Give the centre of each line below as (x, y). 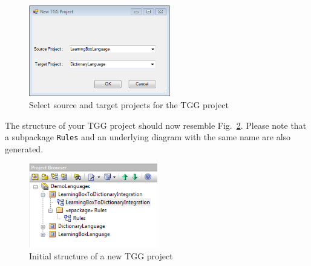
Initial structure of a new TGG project (101, 256)
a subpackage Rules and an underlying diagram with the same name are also (148, 137)
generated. (24, 148)
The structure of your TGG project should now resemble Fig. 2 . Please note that (156, 125)
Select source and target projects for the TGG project (129, 104)
